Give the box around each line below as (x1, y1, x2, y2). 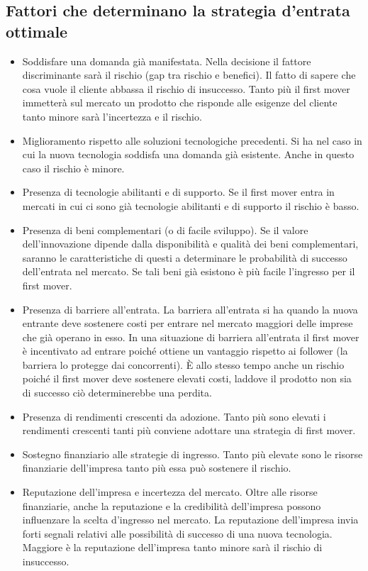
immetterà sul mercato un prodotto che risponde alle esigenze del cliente (22, 95, 338, 110)
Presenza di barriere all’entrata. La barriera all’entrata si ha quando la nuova (22, 301, 358, 316)
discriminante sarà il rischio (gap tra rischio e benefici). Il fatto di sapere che (22, 67, 356, 82)
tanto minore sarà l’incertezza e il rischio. (22, 109, 202, 123)
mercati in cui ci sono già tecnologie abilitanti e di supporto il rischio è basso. (22, 198, 359, 213)
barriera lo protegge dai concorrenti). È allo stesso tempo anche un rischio (22, 357, 345, 372)
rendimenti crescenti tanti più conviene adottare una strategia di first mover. (22, 423, 356, 438)
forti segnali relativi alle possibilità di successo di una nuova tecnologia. (22, 526, 333, 540)
